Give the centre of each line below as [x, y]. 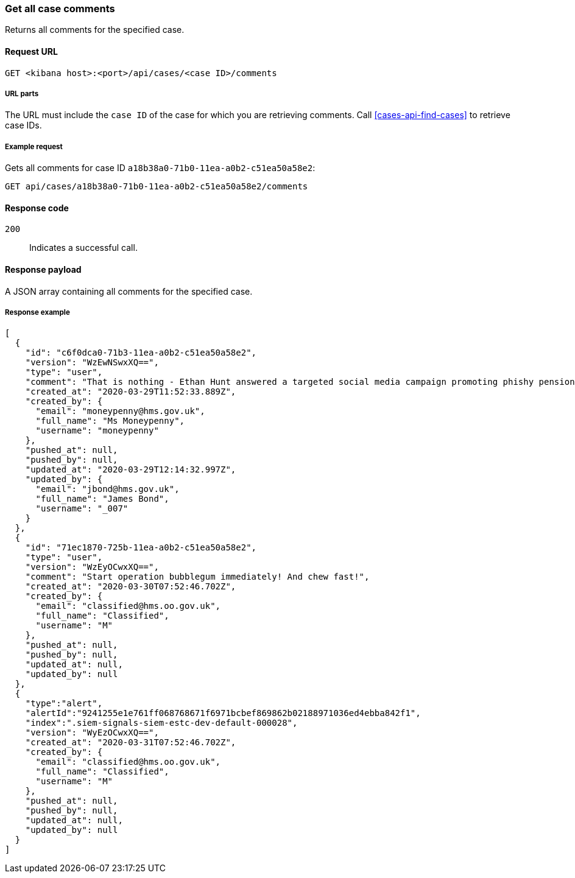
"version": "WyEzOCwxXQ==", [92, 733]
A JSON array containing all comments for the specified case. [129, 291]
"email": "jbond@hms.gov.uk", [108, 489]
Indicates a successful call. [83, 248]
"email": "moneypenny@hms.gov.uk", [120, 411]
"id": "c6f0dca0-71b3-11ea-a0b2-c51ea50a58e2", [141, 353]
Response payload [43, 269]
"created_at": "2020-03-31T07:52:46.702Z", [131, 743]
